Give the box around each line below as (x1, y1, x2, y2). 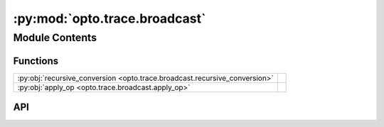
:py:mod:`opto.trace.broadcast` (13, 11, 206, 26)
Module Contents (13, 31, 97, 44)
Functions (13, 55, 59, 67)
